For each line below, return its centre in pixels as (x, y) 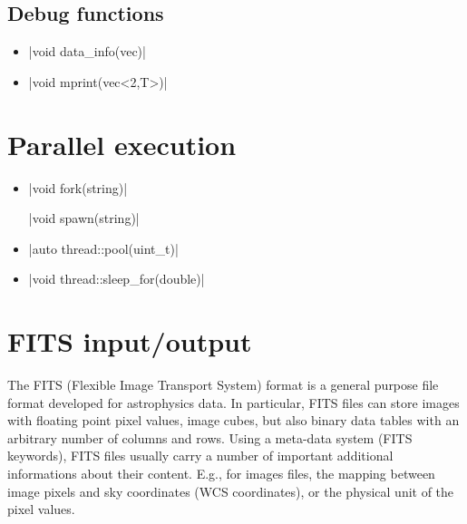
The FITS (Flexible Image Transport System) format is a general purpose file (223, 385)
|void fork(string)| (78, 187)
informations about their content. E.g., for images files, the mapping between (221, 473)
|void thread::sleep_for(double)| (117, 279)
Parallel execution (122, 144)
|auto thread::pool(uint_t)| (103, 248)
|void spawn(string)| (84, 218)
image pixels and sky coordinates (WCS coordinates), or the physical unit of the (231, 491)
